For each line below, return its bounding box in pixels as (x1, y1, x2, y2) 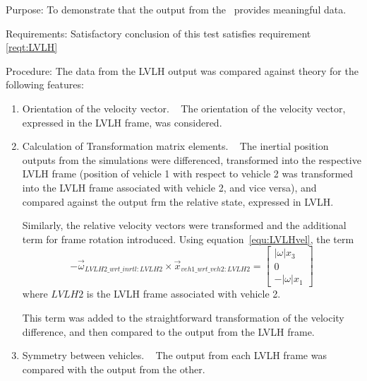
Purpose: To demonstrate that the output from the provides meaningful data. (6, 2, 347, 16)
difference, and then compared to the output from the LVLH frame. (22, 324, 315, 339)
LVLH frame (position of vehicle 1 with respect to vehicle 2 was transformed (22, 166, 354, 181)
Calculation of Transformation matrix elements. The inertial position (22, 139, 329, 153)
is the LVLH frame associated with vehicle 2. (86, 286, 281, 301)
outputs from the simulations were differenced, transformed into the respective (22, 152, 361, 167)
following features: (6, 77, 84, 92)
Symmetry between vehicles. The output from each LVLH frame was (22, 348, 327, 363)
